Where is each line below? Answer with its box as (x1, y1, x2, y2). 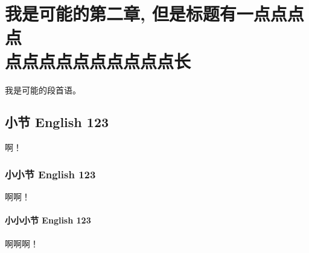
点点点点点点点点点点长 (5, 48, 191, 73)
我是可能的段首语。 (5, 83, 81, 96)
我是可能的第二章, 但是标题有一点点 (5, 1, 287, 26)
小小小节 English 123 (5, 214, 91, 226)
